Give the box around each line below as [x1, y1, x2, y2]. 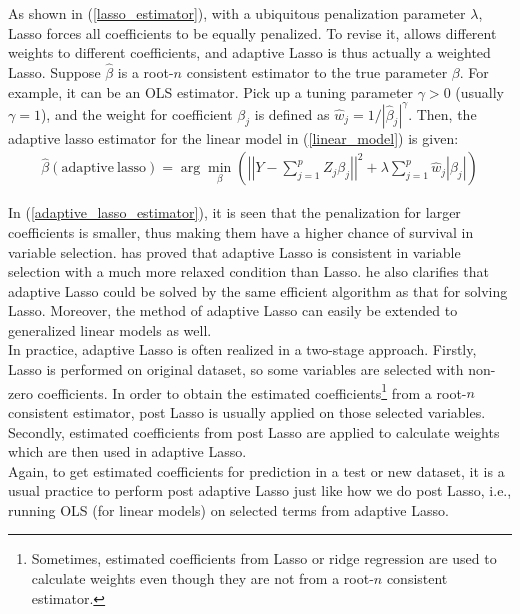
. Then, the [408, 103, 477, 124]
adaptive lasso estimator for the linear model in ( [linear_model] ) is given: [8, 127, 459, 148]
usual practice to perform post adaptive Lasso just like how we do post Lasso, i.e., [8, 480, 512, 501]
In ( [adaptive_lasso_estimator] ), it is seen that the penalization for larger [8, 202, 461, 223]
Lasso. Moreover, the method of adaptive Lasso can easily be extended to [8, 300, 458, 321]
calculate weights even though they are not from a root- [31, 568, 374, 589]
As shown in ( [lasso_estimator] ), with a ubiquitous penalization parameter [8, 3, 466, 23]
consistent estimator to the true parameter [186, 62, 448, 82]
